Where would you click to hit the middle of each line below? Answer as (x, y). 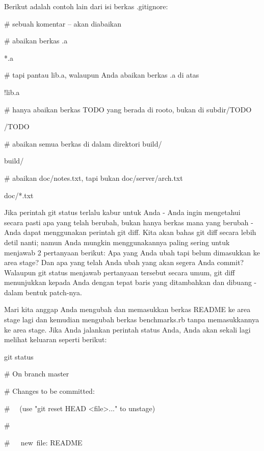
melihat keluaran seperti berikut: (56, 339)
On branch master (41, 374)
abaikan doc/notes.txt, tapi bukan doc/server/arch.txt (98, 177)
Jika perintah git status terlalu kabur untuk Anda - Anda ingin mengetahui (122, 212)
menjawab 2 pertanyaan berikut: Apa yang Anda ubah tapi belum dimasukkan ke (132, 252)
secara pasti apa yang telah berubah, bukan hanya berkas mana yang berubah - (129, 222)
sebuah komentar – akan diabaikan (67, 23)
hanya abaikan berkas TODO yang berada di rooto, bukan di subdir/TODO (132, 109)
